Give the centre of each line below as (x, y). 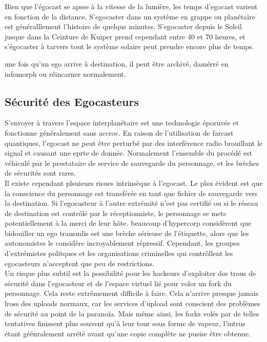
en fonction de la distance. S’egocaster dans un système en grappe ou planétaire (130, 16)
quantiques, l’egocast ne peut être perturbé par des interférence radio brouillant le (134, 143)
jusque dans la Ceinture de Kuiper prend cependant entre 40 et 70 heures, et (125, 36)
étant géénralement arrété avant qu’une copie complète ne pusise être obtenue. (128, 333)
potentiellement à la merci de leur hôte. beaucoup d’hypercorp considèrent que (128, 223)
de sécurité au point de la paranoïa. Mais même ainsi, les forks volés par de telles (132, 313)
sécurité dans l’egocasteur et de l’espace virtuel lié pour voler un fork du (118, 283)
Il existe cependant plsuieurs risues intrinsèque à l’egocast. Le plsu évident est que (134, 183)
